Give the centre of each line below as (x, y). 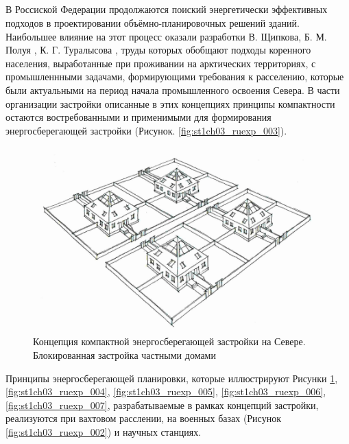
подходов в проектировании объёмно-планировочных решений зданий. (153, 22)
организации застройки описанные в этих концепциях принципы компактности (170, 103)
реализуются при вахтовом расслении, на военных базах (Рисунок (143, 418)
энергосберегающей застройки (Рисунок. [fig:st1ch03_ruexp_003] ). (146, 130)
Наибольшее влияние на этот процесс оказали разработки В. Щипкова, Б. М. (166, 36)
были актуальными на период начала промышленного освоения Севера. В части (173, 90)
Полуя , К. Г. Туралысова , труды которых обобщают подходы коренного (158, 50)
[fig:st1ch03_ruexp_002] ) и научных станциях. (104, 431)
